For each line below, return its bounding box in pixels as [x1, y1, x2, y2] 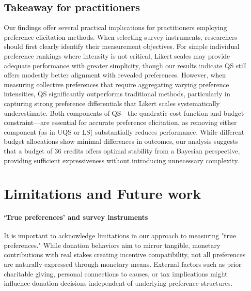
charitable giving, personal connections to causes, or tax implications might [4, 268, 228, 278]
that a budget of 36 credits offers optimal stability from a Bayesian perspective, [4, 145, 240, 155]
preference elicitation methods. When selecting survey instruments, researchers [4, 31, 237, 42]
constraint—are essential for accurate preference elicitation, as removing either [4, 117, 237, 127]
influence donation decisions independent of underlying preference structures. [4, 278, 233, 288]
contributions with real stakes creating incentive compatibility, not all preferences [4, 249, 246, 260]
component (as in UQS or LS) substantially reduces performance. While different [4, 126, 245, 137]
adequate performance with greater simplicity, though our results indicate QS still [4, 60, 247, 70]
